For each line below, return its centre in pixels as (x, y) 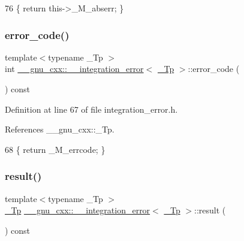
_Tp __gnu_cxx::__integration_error (78, 210)
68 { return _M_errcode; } (55, 149)
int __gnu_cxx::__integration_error (74, 69)
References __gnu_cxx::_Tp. (60, 129)
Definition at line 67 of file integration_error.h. (91, 109)
